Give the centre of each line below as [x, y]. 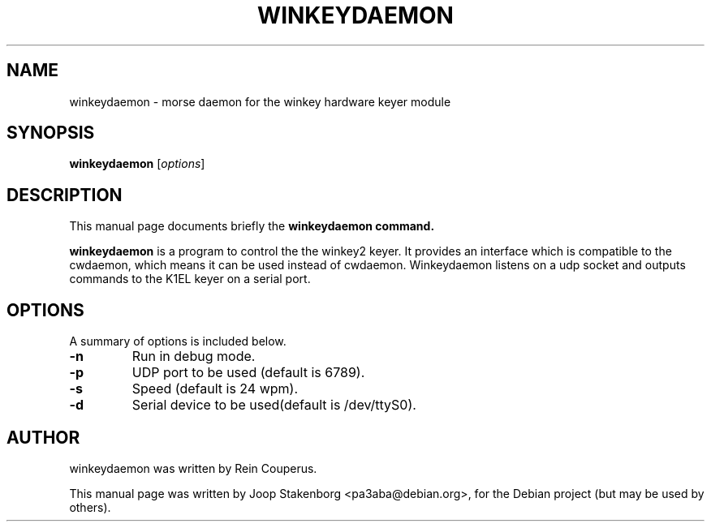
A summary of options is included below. [178, 341]
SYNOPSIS [51, 133]
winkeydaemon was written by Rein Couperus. [193, 468]
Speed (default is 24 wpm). [215, 389]
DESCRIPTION [65, 195]
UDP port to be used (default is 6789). [248, 373]
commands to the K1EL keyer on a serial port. [190, 279]
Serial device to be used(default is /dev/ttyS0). [274, 405]
